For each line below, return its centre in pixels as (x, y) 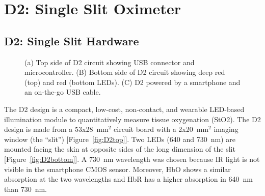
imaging (226, 129)
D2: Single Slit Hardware (72, 40)
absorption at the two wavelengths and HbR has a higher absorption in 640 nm (128, 179)
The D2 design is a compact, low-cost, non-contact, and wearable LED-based (124, 109)
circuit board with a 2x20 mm (161, 129)
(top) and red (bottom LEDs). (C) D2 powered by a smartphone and (132, 82)
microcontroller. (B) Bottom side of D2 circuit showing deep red (125, 72)
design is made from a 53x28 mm (56, 129)
